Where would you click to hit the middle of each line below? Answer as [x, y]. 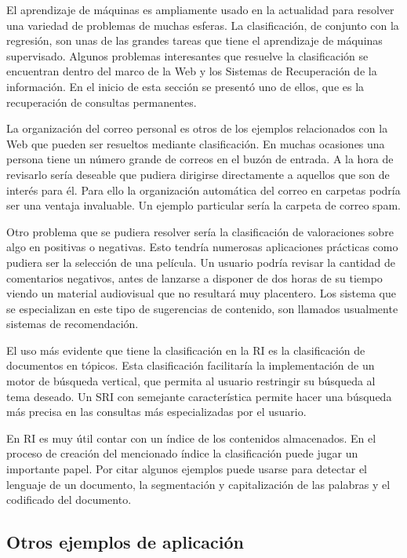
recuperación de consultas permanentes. [102, 102]
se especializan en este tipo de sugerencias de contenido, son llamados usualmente [202, 308]
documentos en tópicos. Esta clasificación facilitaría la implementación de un [191, 365]
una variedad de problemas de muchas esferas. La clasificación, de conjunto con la [203, 25]
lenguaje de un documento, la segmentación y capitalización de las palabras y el [198, 484]
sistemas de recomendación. [73, 324]
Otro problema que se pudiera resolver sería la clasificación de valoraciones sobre [200, 231]
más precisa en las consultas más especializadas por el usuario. [156, 412]
